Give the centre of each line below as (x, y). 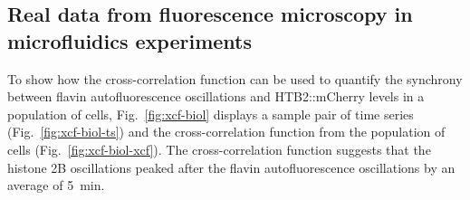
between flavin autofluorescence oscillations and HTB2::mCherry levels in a (216, 96)
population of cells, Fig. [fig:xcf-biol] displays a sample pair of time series (211, 114)
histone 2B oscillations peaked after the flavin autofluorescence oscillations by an (231, 167)
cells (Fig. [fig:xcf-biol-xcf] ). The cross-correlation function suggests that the (219, 149)
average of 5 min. (56, 185)
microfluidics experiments (130, 40)
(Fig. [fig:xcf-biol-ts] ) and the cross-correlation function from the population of (226, 132)
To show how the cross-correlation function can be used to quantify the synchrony (235, 78)
